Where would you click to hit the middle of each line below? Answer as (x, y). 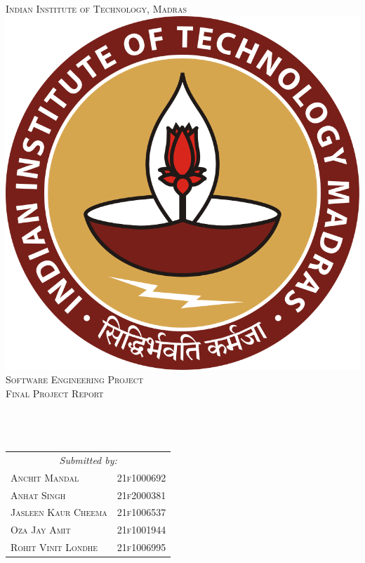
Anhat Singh (38, 495)
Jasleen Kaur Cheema (59, 512)
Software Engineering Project (75, 379)
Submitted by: (88, 459)
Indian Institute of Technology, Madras (97, 8)
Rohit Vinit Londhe (54, 547)
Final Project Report (55, 393)
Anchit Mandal (45, 477)
